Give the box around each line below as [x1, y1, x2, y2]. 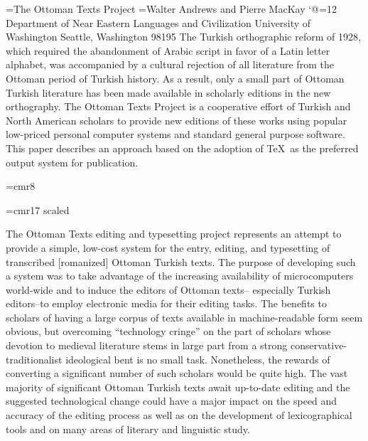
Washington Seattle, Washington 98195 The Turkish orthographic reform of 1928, [6, 29, 361, 44]
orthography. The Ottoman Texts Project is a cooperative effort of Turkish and [6, 99, 351, 114]
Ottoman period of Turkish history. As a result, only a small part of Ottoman [6, 70, 345, 85]
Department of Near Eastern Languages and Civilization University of [6, 15, 311, 30]
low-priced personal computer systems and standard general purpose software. [6, 127, 345, 142]
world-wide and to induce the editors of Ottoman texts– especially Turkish [6, 282, 331, 297]
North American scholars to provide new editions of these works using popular [6, 112, 347, 127]
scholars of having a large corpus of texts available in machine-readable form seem [6, 309, 363, 324]
